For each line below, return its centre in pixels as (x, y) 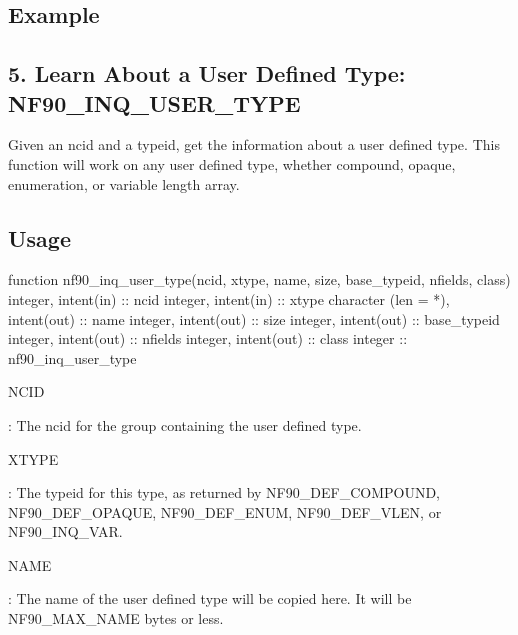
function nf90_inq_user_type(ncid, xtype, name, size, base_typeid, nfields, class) (259, 279)
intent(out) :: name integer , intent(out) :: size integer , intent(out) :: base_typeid (254, 318)
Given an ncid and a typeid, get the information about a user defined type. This (254, 144)
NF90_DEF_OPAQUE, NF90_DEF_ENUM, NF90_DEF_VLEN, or (225, 511)
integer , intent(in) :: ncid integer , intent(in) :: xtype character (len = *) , (229, 298)
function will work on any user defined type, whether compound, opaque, (232, 163)
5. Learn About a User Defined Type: (207, 73)
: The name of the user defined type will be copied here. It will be (210, 598)
